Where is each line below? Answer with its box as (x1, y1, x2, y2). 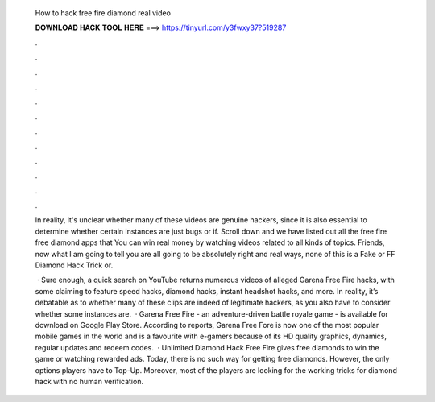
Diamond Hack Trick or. (35, 260, 114, 270)
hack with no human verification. (35, 376, 144, 386)
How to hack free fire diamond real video (35, 8, 171, 18)
